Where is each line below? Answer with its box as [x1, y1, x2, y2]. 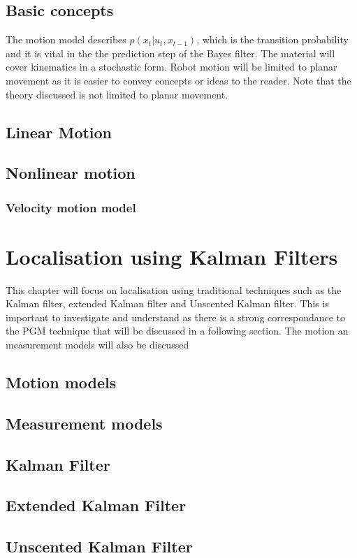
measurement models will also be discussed [6, 337, 189, 352]
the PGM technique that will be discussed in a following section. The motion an [6, 323, 349, 338]
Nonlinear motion [6, 162, 136, 184]
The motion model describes [6, 32, 126, 47]
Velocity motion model [6, 198, 136, 216]
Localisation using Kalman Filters [6, 242, 338, 270]
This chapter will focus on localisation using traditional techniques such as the [6, 282, 342, 297]
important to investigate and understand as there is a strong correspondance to [6, 309, 346, 324]
